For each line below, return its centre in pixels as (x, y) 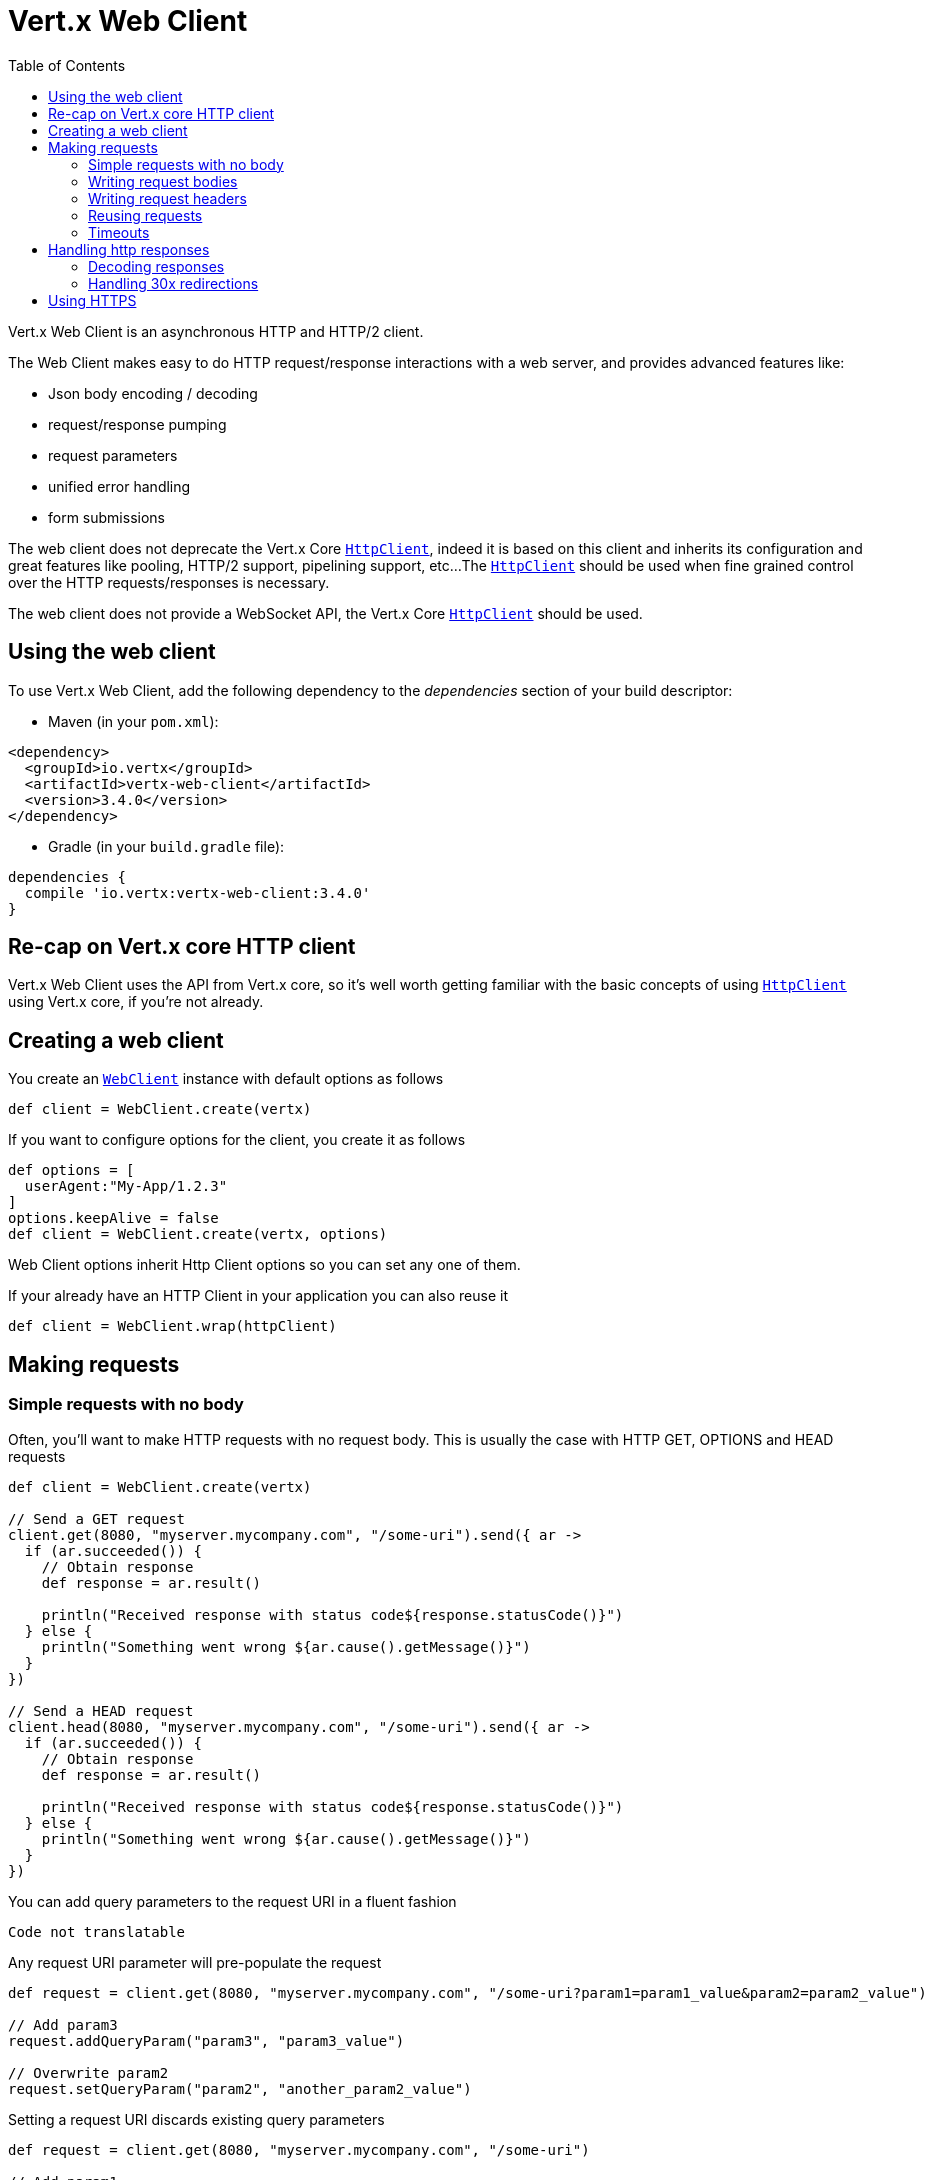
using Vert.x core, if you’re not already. (136, 1002)
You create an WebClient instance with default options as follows (226, 1079)
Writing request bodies (163, 181)
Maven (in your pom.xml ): (133, 721)
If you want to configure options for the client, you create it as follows (237, 1140)
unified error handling (119, 486)
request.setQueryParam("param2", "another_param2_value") (240, 2088)
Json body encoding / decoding (153, 393)
